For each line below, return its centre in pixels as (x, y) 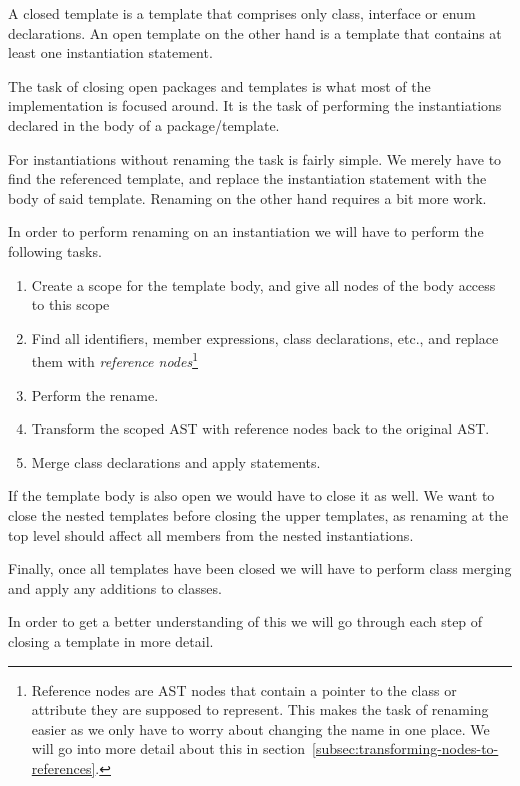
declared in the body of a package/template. (144, 124)
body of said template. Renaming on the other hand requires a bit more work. (247, 197)
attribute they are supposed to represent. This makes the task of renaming (260, 709)
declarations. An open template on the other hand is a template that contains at (255, 32)
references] (63, 767)
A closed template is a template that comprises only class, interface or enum (242, 13)
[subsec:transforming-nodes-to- (405, 748)
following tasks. (55, 250)
